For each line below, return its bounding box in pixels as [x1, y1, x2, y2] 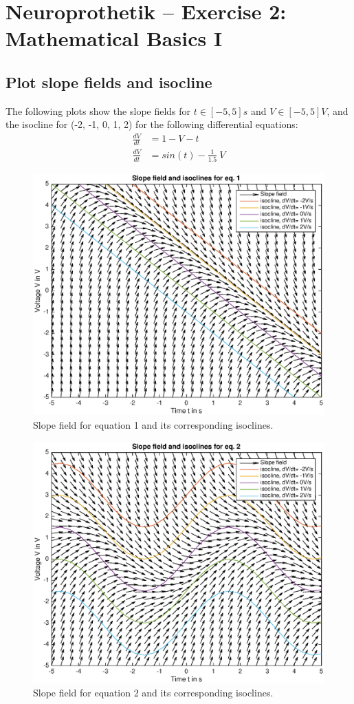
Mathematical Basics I [5, 24, 223, 52]
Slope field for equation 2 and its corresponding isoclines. [33, 685, 274, 700]
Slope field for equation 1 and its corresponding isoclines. [33, 417, 274, 431]
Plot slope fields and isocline [5, 71, 212, 92]
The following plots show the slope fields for [5, 103, 191, 118]
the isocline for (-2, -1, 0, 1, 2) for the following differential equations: [5, 117, 298, 131]
